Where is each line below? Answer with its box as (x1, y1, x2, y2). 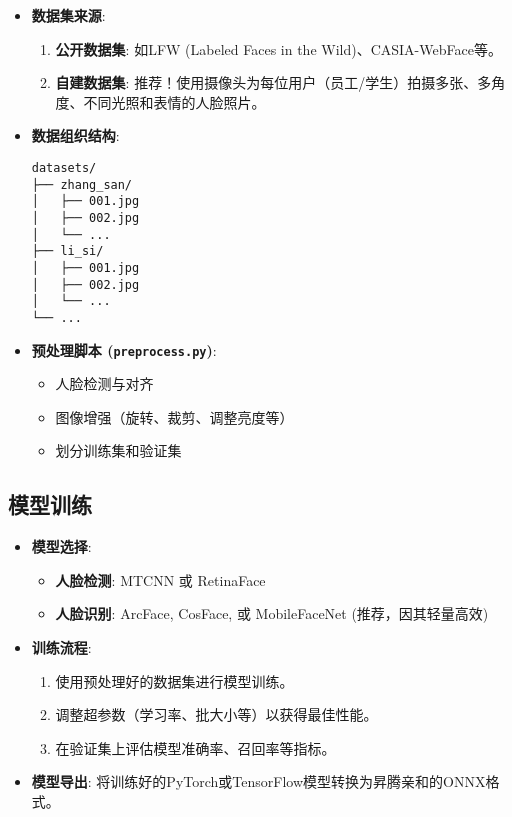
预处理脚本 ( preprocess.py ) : (31, 339, 217, 360)
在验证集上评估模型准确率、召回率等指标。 (55, 737, 336, 758)
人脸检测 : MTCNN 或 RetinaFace (55, 569, 266, 590)
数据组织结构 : (31, 125, 120, 146)
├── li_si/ (31, 244, 104, 259)
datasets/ (31, 160, 97, 175)
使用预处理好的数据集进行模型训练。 (55, 670, 294, 691)
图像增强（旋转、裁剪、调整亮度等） (55, 406, 294, 427)
